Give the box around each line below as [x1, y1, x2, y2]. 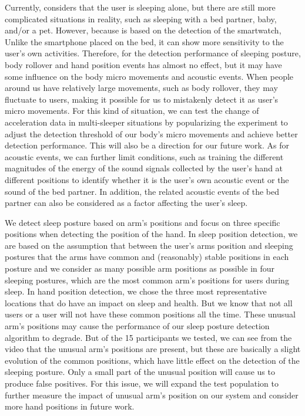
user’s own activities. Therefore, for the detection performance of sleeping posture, [5, 47, 301, 59]
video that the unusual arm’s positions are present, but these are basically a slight [5, 343, 301, 355]
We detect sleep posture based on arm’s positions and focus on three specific [5, 216, 280, 228]
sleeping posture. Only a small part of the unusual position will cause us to [5, 366, 275, 378]
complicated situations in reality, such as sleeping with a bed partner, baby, [5, 12, 277, 25]
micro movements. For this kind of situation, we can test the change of [5, 104, 259, 117]
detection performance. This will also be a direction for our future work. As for [5, 139, 289, 151]
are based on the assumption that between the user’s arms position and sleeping [5, 239, 293, 251]
